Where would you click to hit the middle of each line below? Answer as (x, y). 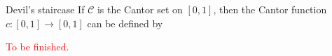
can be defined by (125, 23)
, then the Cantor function (270, 9)
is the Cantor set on (140, 9)
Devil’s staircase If (45, 9)
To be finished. (37, 47)
